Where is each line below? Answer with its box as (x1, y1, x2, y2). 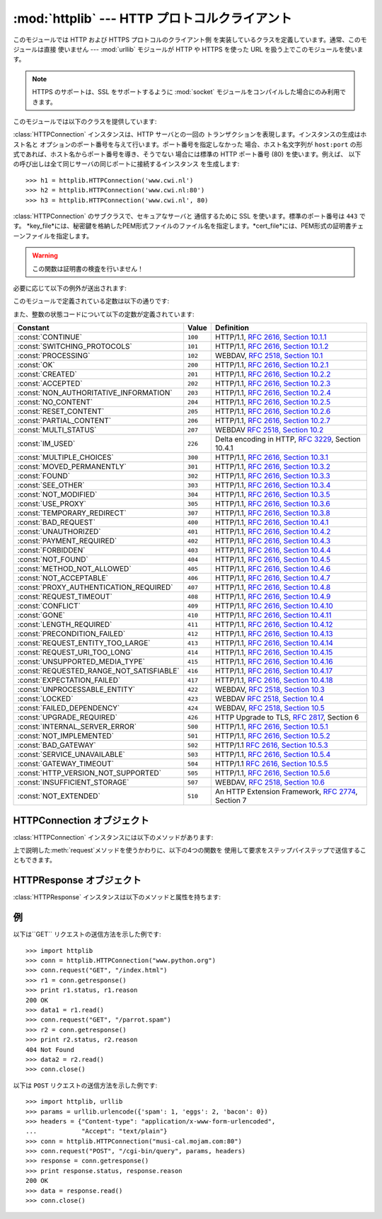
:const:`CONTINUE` (17, 333, 83, 342)
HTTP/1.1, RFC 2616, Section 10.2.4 (214, 388, 332, 398)
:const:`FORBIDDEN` (17, 545, 86, 555)
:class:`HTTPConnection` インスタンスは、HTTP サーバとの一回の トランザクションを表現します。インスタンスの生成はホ (13, 130, 367, 139)
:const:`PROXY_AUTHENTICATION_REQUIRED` (17, 582, 173, 592)
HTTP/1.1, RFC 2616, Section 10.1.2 (214, 342, 329, 352)
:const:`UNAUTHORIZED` (17, 527, 102, 537)
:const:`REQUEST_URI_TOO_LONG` (17, 647, 134, 657)
